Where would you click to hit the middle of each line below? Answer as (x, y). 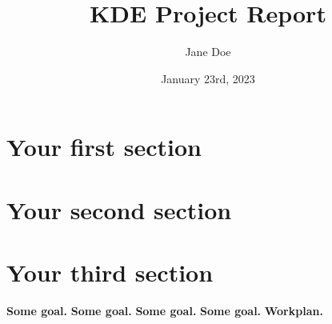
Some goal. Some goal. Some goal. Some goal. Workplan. (165, 310)
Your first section (104, 147)
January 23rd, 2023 (208, 78)
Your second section (119, 209)
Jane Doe (208, 52)
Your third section (110, 272)
